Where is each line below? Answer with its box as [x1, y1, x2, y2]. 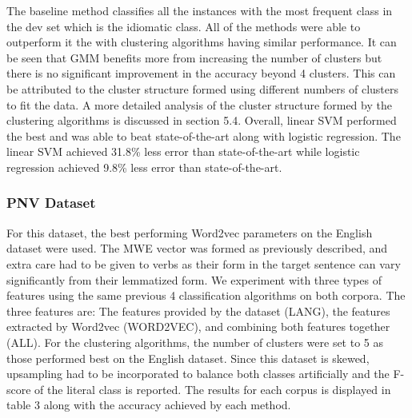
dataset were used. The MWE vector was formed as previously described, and [6, 240, 388, 257]
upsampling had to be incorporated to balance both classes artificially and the [6, 365, 390, 382]
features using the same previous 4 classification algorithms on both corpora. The [6, 287, 406, 304]
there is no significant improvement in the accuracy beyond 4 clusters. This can [6, 65, 396, 82]
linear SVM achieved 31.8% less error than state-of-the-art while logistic [6, 143, 360, 160]
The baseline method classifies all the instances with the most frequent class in [6, 2, 393, 18]
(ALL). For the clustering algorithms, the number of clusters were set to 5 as [6, 333, 384, 350]
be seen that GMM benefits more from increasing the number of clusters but [6, 49, 382, 66]
